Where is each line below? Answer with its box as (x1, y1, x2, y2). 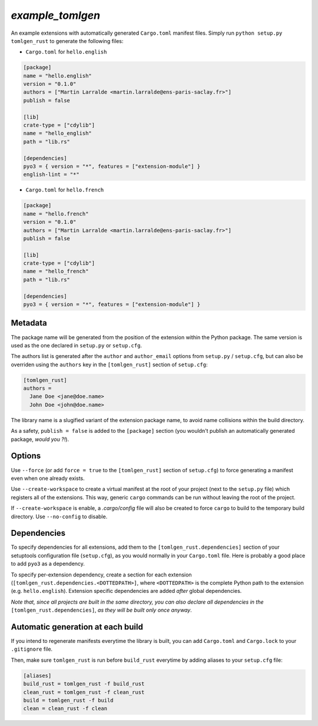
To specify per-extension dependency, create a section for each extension (11, 571, 192, 578)
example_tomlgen (11, 9, 100, 22)
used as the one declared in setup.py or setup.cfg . (11, 342, 143, 349)
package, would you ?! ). (11, 436, 69, 443)
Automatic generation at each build (11, 622, 144, 632)
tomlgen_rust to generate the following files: (11, 37, 124, 44)
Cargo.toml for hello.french (25, 186, 104, 194)
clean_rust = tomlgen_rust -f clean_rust (23, 689, 145, 695)
